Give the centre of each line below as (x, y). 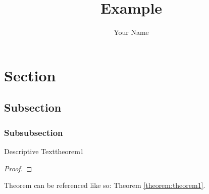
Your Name (131, 32)
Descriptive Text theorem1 (44, 151)
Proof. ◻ (18, 168)
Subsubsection (34, 132)
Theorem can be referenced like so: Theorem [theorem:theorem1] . (105, 185)
